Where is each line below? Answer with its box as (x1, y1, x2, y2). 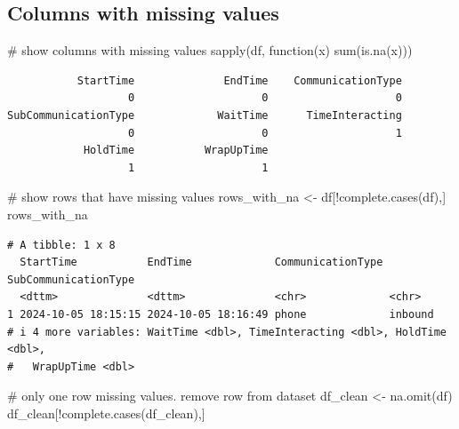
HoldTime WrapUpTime (83, 144, 269, 157)
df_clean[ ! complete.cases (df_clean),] (7, 403, 205, 422)
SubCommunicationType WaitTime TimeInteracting (7, 108, 402, 122)
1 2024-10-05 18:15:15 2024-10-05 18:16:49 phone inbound (7, 307, 434, 321)
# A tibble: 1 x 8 (7, 238, 116, 251)
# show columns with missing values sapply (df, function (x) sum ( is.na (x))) (7, 41, 413, 60)
